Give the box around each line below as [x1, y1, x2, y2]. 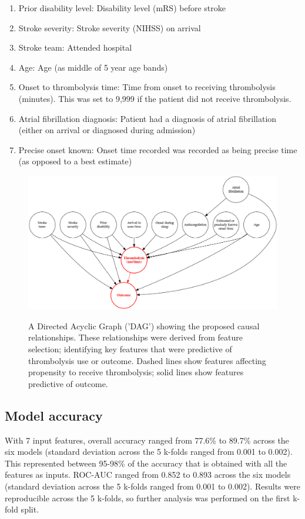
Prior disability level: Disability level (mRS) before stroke [18, 2, 226, 14]
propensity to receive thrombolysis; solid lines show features [28, 366, 244, 378]
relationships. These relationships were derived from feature [28, 331, 243, 343]
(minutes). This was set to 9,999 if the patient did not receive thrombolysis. [18, 92, 291, 104]
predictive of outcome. [28, 377, 108, 389]
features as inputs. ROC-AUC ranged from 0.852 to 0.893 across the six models [5, 468, 291, 481]
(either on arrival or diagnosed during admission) [18, 124, 196, 136]
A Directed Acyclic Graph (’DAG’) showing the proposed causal [28, 319, 260, 332]
